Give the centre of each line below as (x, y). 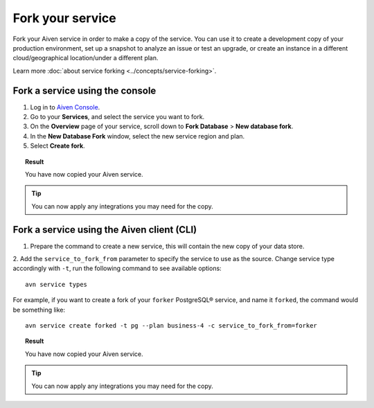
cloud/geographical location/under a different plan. (86, 58)
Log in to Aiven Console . (65, 107)
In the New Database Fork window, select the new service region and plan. (137, 136)
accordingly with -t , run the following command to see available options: (117, 268)
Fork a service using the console (84, 90)
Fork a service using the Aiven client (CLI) (105, 230)
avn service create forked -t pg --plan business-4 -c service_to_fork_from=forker (171, 326)
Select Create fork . (58, 146)
